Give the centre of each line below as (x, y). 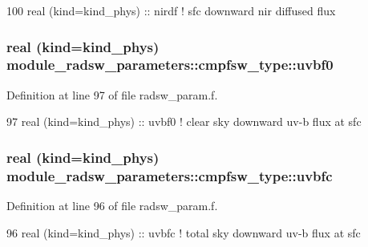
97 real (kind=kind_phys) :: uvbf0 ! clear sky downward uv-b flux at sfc (184, 121)
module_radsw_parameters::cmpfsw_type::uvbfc (170, 175)
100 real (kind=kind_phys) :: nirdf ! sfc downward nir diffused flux (171, 10)
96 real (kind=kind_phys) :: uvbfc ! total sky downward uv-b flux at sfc (184, 232)
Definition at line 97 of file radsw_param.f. (112, 94)
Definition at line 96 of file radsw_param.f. (112, 206)
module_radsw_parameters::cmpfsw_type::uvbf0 (170, 65)
